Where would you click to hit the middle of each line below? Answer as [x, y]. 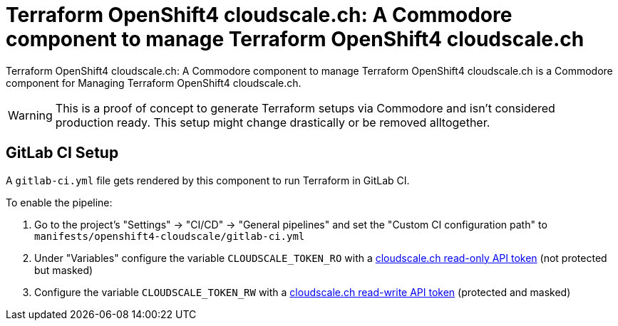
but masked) [64, 270]
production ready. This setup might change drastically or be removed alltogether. [273, 122]
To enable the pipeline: [59, 202]
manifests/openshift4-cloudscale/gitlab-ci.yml [170, 236]
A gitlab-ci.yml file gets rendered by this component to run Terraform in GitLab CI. [208, 180]
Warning [30, 115]
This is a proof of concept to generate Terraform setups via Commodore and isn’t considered [305, 108]
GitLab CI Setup [62, 153]
